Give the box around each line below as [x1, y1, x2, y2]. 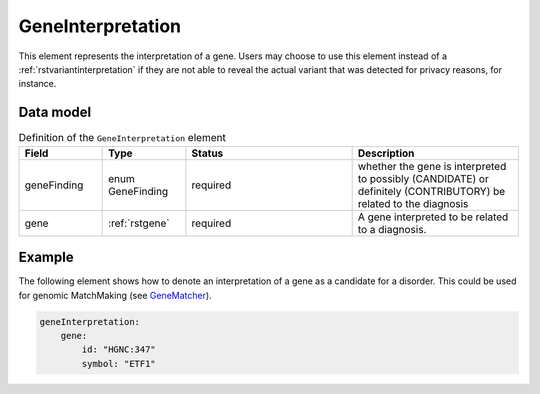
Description [357, 146, 415, 160]
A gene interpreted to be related [357, 210, 509, 224]
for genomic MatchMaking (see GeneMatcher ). [18, 289, 212, 301]
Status [191, 146, 224, 160]
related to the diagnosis [357, 196, 469, 210]
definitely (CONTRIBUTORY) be [357, 184, 506, 198]
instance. [18, 78, 57, 90]
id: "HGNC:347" [81, 344, 157, 355]
